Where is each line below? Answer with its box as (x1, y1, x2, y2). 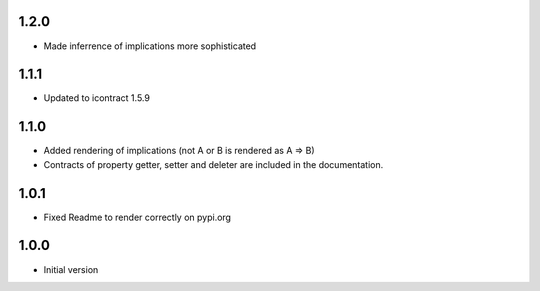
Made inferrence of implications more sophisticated (43, 40, 257, 52)
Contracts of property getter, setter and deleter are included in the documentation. (43, 158, 384, 170)
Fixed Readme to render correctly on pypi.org (43, 211, 232, 223)
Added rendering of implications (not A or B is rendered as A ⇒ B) (43, 145, 315, 157)
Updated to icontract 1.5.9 (43, 92, 150, 104)
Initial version (43, 263, 99, 275)
